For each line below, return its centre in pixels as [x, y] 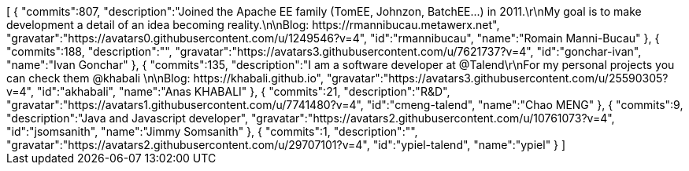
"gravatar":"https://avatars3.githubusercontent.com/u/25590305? [497, 78]
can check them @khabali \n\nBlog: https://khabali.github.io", [165, 78]
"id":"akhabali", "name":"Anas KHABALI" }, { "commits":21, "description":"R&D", [243, 91]
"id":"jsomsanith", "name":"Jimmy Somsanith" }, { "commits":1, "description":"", [212, 131]
